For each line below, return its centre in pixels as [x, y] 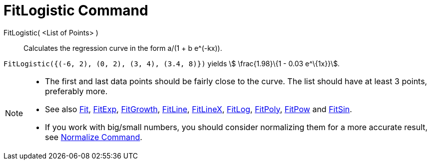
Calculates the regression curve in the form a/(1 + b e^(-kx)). [123, 48]
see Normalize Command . [94, 137]
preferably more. [76, 91]
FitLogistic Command [76, 10]
